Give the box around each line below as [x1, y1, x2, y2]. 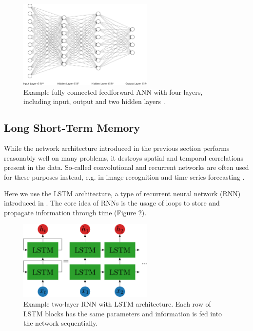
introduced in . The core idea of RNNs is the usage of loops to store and [4, 198, 220, 208]
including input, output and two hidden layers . [23, 96, 165, 106]
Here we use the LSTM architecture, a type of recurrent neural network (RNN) [4, 188, 241, 198]
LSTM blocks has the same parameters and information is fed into [23, 308, 222, 318]
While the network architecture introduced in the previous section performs [4, 143, 230, 153]
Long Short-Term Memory [4, 120, 140, 135]
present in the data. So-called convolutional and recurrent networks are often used [4, 162, 249, 172]
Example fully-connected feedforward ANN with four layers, [23, 86, 203, 97]
